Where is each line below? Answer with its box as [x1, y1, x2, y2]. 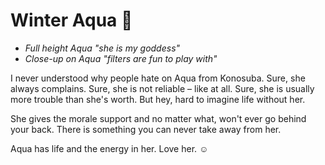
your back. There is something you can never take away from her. [10, 123, 282, 135]
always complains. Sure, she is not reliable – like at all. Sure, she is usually [10, 82, 315, 94]
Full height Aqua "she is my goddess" [24, 42, 181, 54]
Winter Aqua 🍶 [10, 9, 133, 32]
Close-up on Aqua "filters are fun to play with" [24, 52, 218, 64]
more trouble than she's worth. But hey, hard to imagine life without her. [10, 93, 306, 105]
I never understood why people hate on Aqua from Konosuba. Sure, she [10, 72, 306, 84]
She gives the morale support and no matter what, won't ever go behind [10, 112, 307, 124]
